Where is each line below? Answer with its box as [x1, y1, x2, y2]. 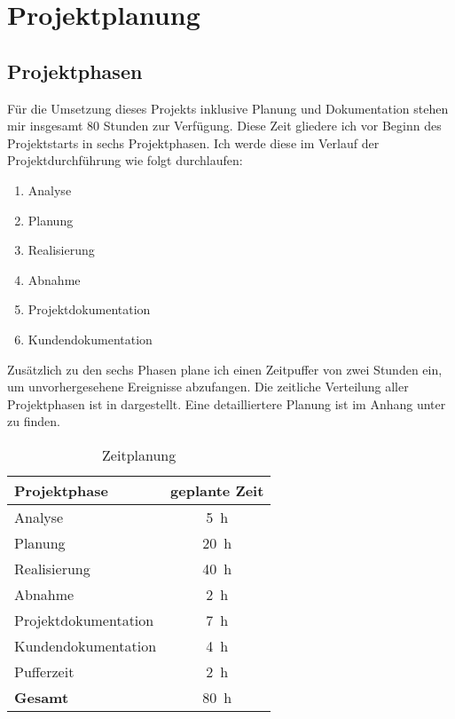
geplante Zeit [170, 479, 264, 501]
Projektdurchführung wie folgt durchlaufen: [7, 151, 243, 170]
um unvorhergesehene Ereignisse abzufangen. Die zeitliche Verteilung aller [7, 377, 409, 396]
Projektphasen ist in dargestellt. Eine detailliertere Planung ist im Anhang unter [7, 394, 446, 413]
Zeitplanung [102, 444, 177, 465]
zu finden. [7, 412, 60, 431]
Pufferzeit [14, 660, 75, 682]
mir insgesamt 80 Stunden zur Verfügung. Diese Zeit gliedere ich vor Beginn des [7, 116, 442, 135]
